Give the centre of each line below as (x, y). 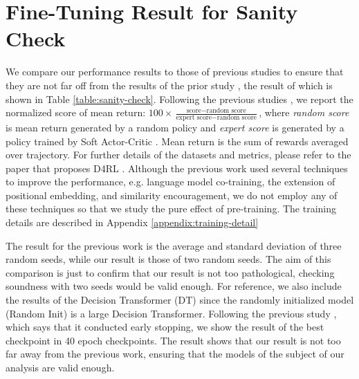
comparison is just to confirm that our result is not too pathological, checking (170, 272)
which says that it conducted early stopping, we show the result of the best (165, 327)
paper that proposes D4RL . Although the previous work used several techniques (177, 168)
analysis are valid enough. (60, 368)
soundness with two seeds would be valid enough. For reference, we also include (174, 286)
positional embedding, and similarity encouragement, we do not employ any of (172, 195)
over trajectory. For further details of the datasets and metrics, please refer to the (178, 155)
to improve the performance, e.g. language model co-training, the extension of (171, 182)
